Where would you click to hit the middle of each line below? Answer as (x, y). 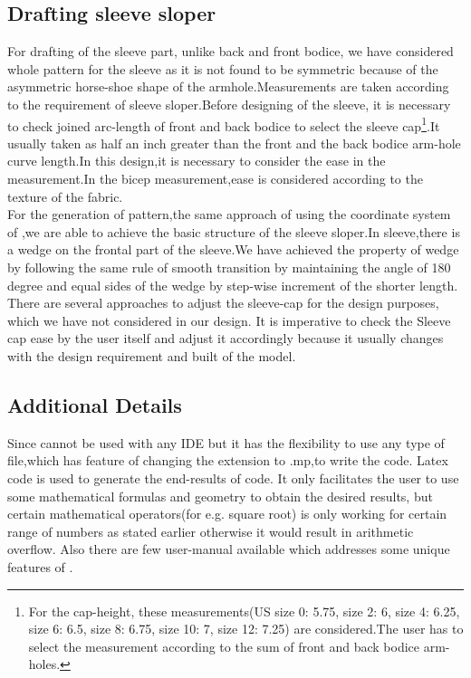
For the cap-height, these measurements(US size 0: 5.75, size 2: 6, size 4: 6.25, (244, 611)
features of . (40, 566)
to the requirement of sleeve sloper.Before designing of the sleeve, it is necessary (229, 104)
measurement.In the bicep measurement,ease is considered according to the (215, 179)
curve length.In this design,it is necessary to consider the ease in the (197, 161)
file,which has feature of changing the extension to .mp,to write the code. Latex (228, 460)
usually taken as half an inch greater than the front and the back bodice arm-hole (234, 143)
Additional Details (95, 404)
